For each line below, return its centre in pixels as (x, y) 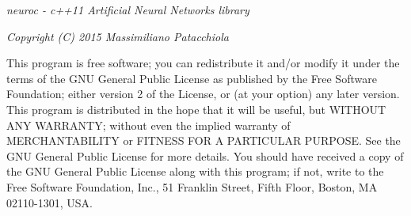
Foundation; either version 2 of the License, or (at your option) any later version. (203, 94)
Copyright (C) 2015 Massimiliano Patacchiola (118, 36)
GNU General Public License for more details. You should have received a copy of (205, 155)
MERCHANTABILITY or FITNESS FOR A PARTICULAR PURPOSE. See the (204, 140)
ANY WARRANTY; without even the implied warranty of (148, 125)
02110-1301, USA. (49, 202)
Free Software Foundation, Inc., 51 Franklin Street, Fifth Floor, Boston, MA (192, 186)
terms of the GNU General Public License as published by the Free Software (192, 78)
